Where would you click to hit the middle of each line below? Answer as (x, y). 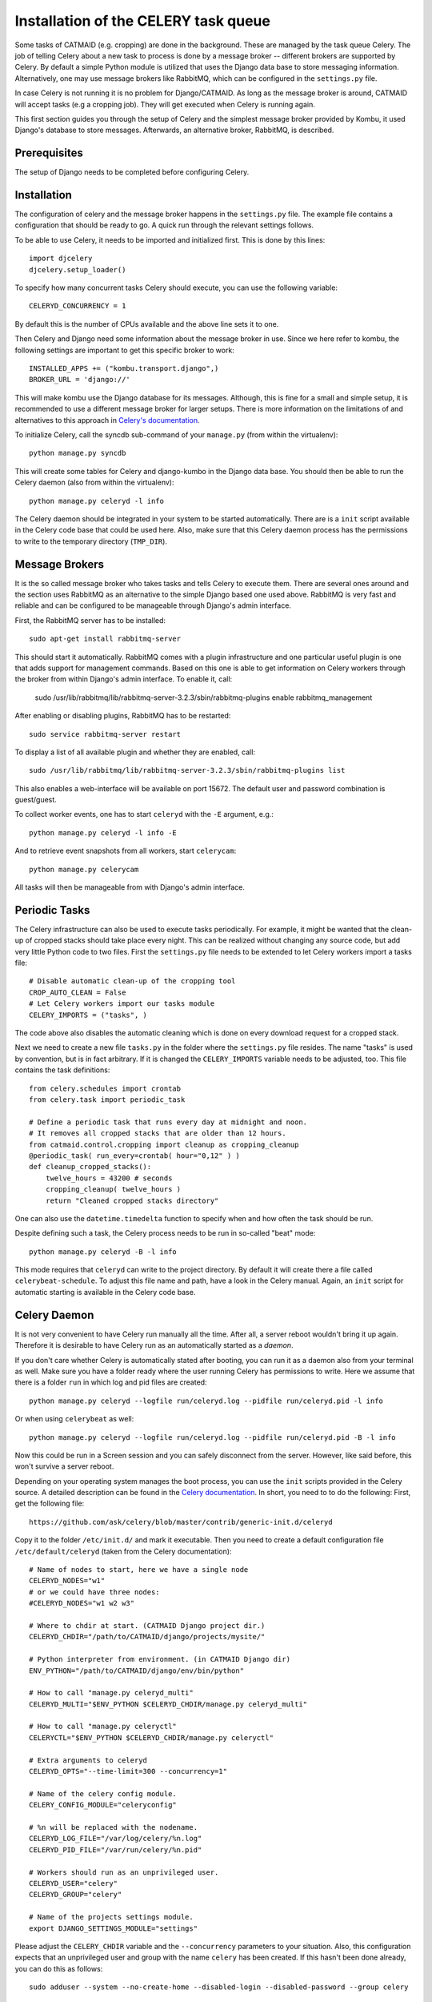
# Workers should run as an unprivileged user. (124, 1872)
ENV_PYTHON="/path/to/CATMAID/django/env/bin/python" (136, 1670)
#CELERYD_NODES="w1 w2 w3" (82, 1603)
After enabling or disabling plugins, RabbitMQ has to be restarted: (123, 716)
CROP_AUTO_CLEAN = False (78, 992)
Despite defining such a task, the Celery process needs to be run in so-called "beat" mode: (165, 1233)
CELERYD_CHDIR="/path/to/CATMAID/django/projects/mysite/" (147, 1637)
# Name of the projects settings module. (111, 1917)
